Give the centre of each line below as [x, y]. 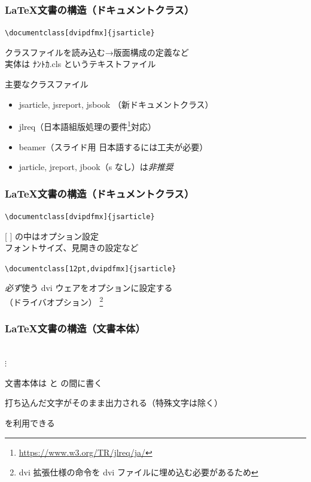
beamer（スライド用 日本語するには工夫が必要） [113, 146]
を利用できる [30, 422]
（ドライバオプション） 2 [54, 301]
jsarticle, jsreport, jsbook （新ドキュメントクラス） [116, 104]
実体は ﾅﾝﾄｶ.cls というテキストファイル [80, 64]
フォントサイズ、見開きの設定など [72, 248]
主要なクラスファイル [47, 84]
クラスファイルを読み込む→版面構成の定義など [97, 52]
